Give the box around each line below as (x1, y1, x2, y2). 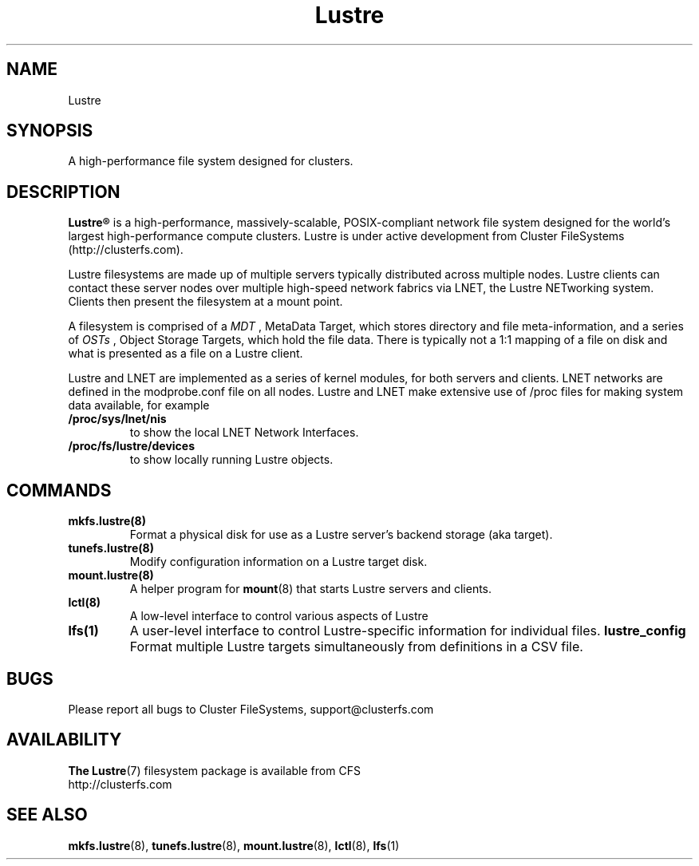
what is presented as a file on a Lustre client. (68, 346, 303, 361)
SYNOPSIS (6, 121, 93, 141)
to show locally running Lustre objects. (129, 453, 334, 467)
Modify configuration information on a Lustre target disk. (129, 555, 428, 569)
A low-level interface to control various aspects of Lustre (129, 609, 428, 623)
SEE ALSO (6, 805, 88, 825)
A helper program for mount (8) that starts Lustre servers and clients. (129, 582, 492, 596)
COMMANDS (6, 480, 112, 500)
